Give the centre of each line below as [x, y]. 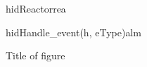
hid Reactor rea [36, 8]
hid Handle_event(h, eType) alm [73, 32]
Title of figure [36, 55]
